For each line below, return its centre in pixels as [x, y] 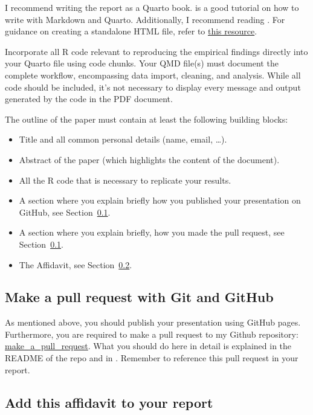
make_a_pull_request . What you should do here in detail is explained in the [148, 346]
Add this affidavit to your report [109, 402]
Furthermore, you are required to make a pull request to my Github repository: [152, 334]
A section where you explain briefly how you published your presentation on [160, 200]
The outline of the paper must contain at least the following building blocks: [147, 119]
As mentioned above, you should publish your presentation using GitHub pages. [153, 322]
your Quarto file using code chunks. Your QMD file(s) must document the [142, 63]
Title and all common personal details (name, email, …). [123, 139]
